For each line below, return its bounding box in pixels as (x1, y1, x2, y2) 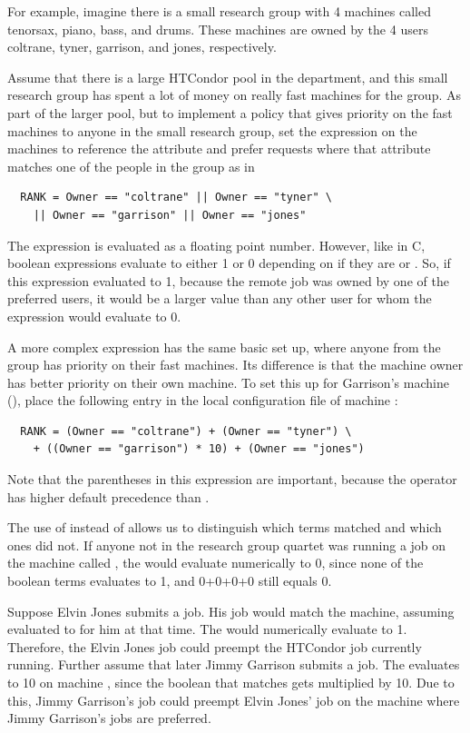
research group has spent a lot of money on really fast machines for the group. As (7, 85, 462, 104)
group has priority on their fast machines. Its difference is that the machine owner (7, 355, 464, 374)
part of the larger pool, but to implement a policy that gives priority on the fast (7, 103, 453, 122)
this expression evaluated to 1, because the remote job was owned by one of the (7, 271, 449, 290)
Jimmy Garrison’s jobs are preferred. (7, 708, 211, 728)
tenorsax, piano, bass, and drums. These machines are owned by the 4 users (7, 19, 428, 38)
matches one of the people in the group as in (7, 156, 255, 175)
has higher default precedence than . (7, 487, 210, 506)
